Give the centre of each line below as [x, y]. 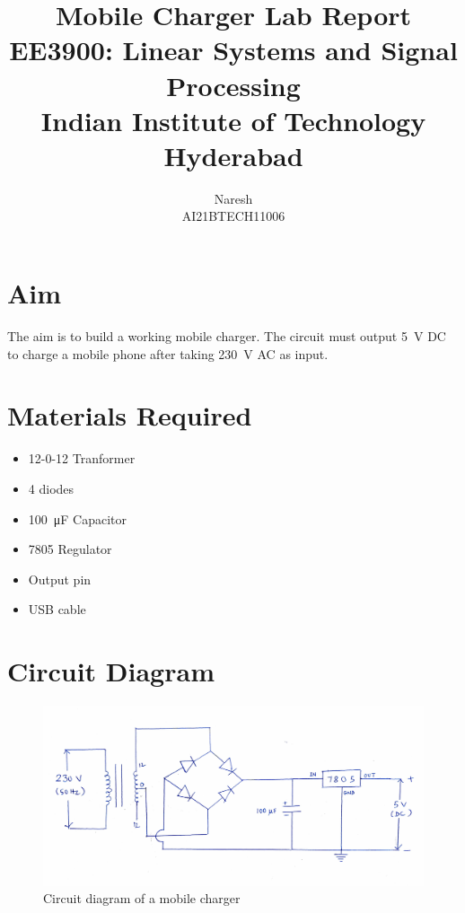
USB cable [57, 609]
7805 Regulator [70, 549]
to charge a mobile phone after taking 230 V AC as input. [168, 353]
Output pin [60, 579]
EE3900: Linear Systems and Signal [233, 50]
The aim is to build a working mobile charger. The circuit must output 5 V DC [227, 336]
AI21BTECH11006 [233, 216]
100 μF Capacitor [78, 518]
